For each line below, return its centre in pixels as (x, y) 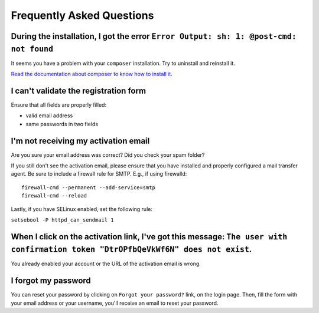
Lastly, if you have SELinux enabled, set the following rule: (82, 209)
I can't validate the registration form (79, 90)
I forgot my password (51, 281)
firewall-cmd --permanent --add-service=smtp (89, 187)
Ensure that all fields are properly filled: (58, 105)
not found (32, 49)
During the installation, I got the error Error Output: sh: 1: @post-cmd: (154, 36)
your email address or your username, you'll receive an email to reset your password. (115, 303)
